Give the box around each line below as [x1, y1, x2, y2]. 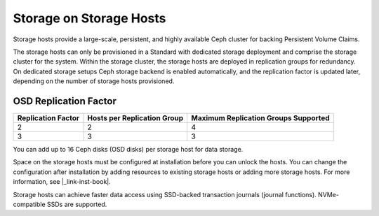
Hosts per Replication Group [87, 113, 184, 123]
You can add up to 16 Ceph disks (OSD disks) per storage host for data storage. [13, 145, 244, 154]
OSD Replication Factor [13, 95, 117, 107]
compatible [13, 200, 46, 208]
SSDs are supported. [46, 200, 107, 208]
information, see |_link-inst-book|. [13, 178, 112, 186]
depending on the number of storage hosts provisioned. [13, 77, 175, 85]
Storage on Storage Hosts [13, 10, 166, 26]
